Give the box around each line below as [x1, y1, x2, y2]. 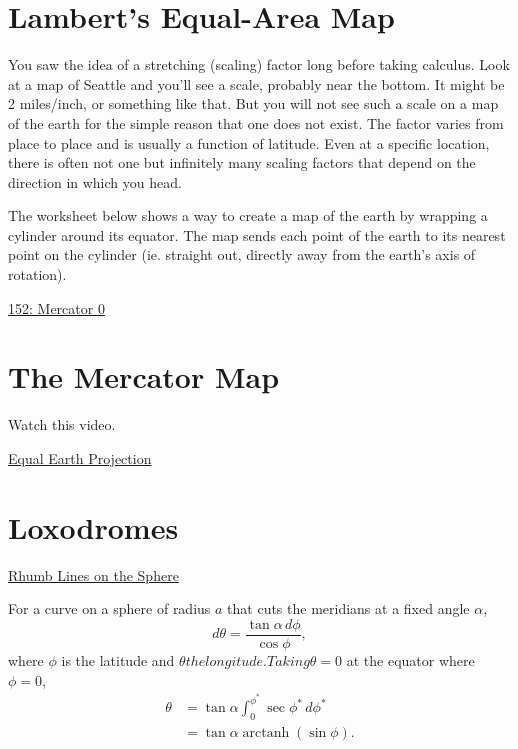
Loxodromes [8, 506, 179, 547]
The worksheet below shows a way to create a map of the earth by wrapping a [8, 205, 488, 226]
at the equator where [346, 649, 475, 670]
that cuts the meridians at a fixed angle [227, 598, 470, 619]
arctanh [242, 726, 290, 741]
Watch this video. [8, 414, 116, 435]
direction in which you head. [8, 171, 182, 192]
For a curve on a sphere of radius [8, 598, 211, 619]
